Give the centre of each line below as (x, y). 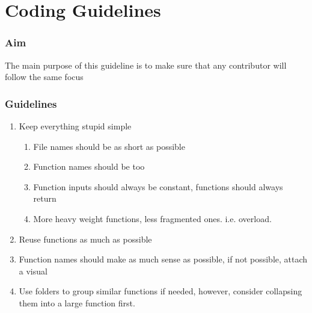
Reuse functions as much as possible (85, 239)
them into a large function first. (77, 302)
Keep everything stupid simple (75, 126)
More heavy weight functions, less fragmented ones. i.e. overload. (152, 218)
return (45, 198)
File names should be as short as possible (109, 146)
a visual (33, 271)
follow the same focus (44, 77)
